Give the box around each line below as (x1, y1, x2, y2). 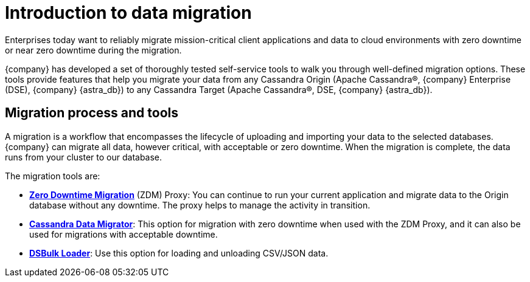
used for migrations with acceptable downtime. (29, 229, 218, 239)
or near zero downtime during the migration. (5, 44, 182, 55)
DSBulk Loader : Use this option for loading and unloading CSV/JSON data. (29, 247, 329, 258)
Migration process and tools (5, 105, 178, 121)
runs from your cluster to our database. (5, 151, 162, 162)
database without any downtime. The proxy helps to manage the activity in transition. (29, 199, 371, 210)
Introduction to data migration (5, 2, 252, 23)
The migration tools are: (5, 170, 100, 181)
